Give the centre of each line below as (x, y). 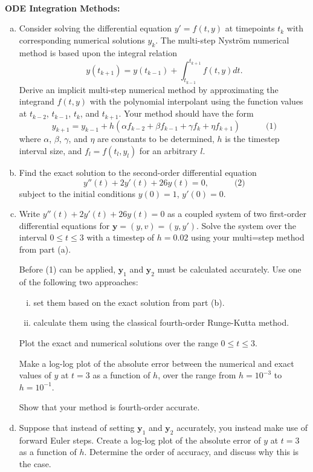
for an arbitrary (168, 150)
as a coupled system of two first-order (237, 214)
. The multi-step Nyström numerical (222, 40)
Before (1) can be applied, (67, 269)
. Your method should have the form (186, 113)
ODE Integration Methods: (63, 8)
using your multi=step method (248, 237)
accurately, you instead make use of (242, 428)
